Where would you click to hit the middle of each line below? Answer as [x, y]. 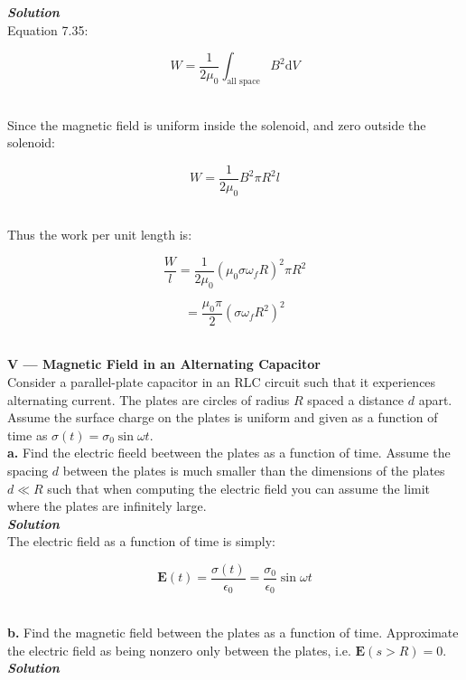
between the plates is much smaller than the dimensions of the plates [254, 470]
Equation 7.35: [48, 29]
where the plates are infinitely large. [107, 506]
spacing [28, 470]
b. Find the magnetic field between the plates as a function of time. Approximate [233, 632]
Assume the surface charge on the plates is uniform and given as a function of [223, 417]
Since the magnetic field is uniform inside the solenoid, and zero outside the [217, 124]
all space [243, 81]
